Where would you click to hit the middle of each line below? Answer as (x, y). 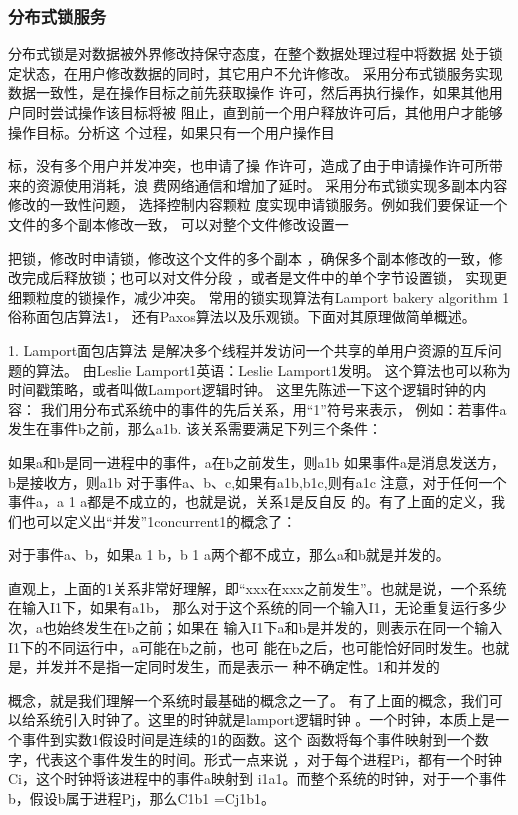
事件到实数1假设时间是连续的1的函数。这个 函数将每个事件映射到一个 (248, 739)
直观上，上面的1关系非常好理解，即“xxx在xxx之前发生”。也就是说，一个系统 (257, 587)
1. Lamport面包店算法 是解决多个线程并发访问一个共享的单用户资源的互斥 (248, 349)
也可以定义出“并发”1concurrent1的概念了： (159, 520)
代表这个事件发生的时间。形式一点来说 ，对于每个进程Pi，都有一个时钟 (269, 758)
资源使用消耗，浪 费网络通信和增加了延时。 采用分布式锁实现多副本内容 (271, 184)
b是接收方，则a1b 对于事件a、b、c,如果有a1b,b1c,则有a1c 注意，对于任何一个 (257, 481)
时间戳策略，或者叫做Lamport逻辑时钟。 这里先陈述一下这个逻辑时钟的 (240, 389)
